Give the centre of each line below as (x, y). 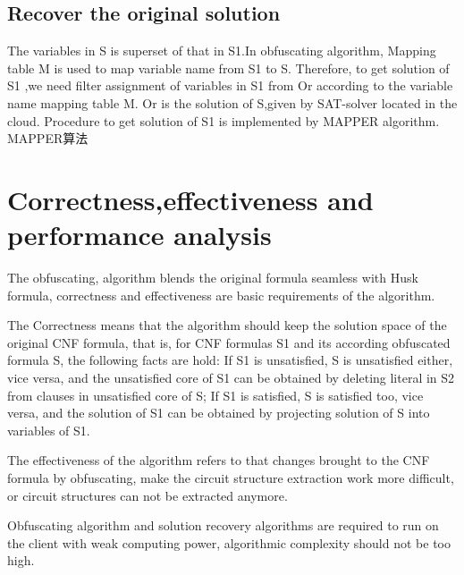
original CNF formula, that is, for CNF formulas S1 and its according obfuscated (229, 342)
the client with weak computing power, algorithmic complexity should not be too (229, 542)
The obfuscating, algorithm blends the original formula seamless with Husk (213, 278)
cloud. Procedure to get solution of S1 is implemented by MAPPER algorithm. (224, 120)
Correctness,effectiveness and (190, 199)
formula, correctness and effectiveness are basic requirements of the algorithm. (221, 295)
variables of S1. (49, 430)
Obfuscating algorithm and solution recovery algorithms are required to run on (223, 525)
